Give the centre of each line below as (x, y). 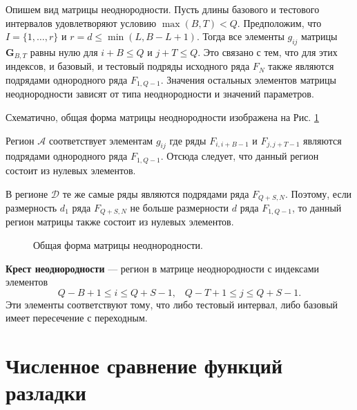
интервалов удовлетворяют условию (81, 22)
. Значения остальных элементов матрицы (248, 80)
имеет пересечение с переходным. (77, 318)
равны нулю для (64, 52)
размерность (31, 207)
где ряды (188, 140)
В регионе (27, 193)
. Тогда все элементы (240, 36)
